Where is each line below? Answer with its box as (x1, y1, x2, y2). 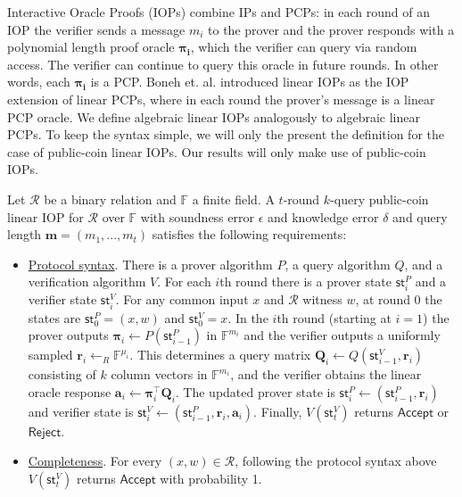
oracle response (28, 382, 111, 401)
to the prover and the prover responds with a (208, 20, 455, 38)
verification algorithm (28, 272, 146, 291)
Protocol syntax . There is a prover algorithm (28, 254, 273, 273)
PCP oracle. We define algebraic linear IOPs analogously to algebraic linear (7, 107, 420, 126)
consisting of (28, 365, 96, 384)
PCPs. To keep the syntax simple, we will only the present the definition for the (7, 125, 444, 144)
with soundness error (140, 207, 254, 226)
